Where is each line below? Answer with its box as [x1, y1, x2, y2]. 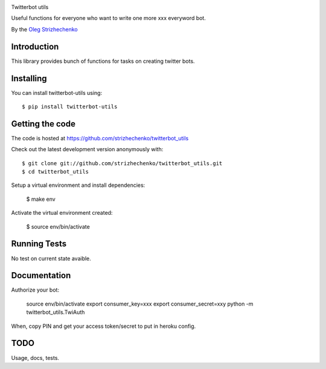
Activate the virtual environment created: [11, 209, 113, 217]
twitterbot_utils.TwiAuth [26, 309, 85, 316]
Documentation [11, 270, 71, 281]
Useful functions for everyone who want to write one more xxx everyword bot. [11, 15, 206, 22]
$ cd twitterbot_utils [22, 168, 89, 175]
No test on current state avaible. [11, 255, 92, 262]
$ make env [26, 195, 56, 203]
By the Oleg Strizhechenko [11, 25, 78, 33]
